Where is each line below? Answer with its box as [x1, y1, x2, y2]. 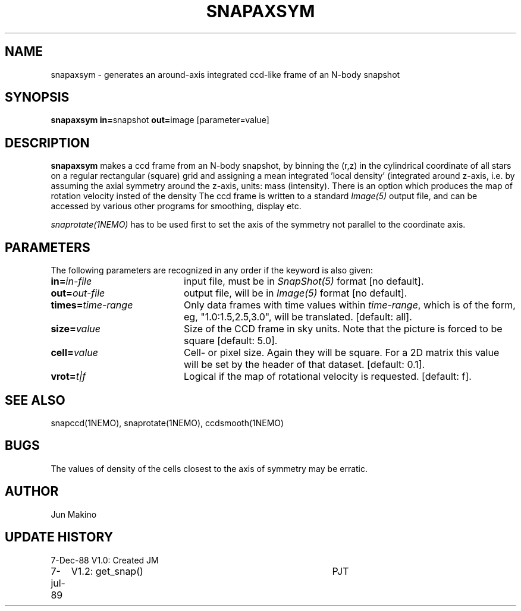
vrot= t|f [51, 370, 86, 383]
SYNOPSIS [5, 90, 70, 105]
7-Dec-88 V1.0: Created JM [51, 555, 159, 565]
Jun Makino [51, 509, 97, 519]
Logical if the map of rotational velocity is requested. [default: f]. [183, 370, 472, 383]
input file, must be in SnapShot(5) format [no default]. [183, 275, 424, 288]
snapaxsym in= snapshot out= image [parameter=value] [51, 115, 269, 125]
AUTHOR [5, 484, 59, 499]
